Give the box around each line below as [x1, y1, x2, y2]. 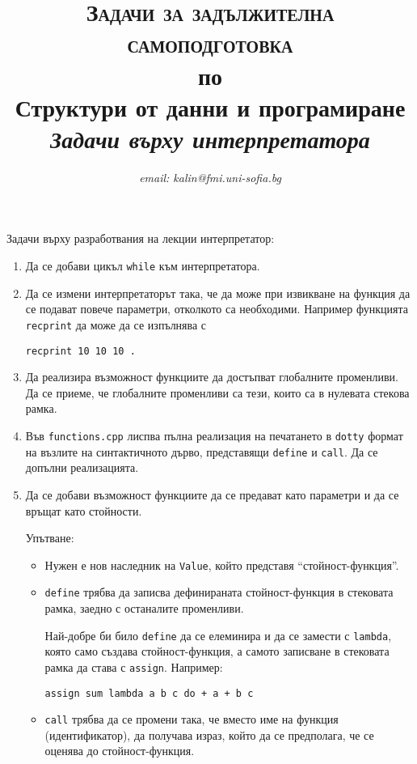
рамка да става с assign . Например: [44, 658, 223, 675]
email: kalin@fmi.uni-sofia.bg [139, 168, 281, 185]
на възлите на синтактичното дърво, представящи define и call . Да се [25, 443, 378, 460]
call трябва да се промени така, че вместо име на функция [44, 711, 339, 728]
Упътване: [25, 529, 74, 546]
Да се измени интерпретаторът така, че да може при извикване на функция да [25, 284, 411, 301]
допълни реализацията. [25, 459, 139, 476]
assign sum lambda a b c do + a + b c [44, 687, 254, 699]
